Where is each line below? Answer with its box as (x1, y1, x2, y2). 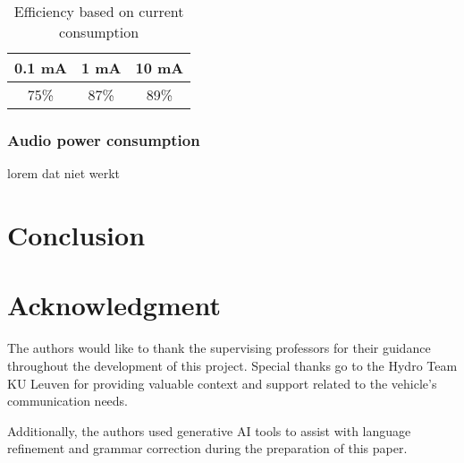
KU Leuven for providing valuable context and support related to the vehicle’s (7, 373, 437, 392)
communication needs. (7, 391, 129, 410)
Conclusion (7, 217, 146, 253)
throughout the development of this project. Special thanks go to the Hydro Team (7, 356, 458, 374)
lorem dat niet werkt (7, 164, 121, 183)
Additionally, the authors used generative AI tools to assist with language (7, 421, 411, 440)
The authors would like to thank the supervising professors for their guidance (7, 339, 431, 357)
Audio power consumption (7, 128, 200, 150)
